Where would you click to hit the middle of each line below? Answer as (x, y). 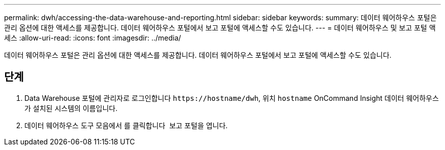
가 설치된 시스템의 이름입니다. (71, 108)
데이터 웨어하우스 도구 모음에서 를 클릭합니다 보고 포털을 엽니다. (126, 125)
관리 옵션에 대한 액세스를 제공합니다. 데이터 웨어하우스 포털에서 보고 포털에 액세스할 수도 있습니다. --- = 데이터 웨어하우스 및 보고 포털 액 (220, 28)
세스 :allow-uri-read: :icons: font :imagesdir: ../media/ (93, 38)
